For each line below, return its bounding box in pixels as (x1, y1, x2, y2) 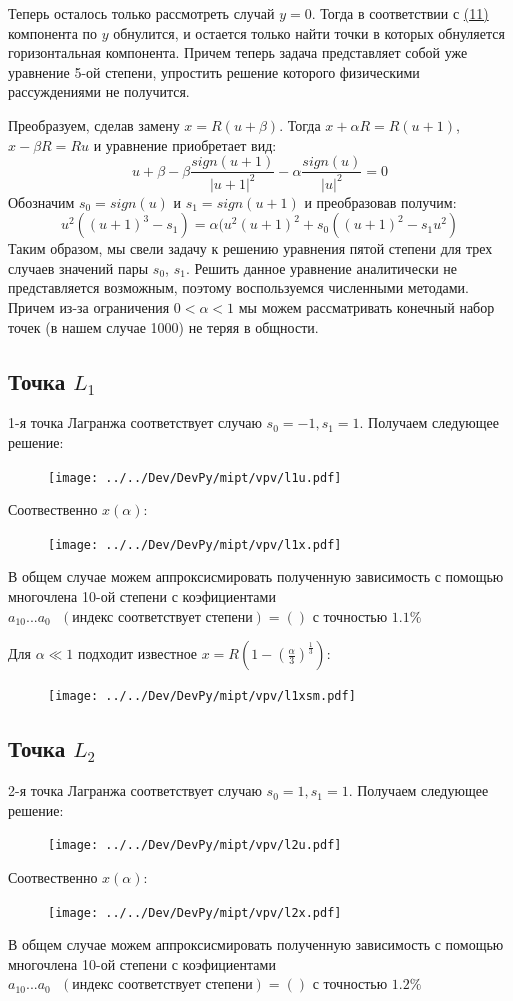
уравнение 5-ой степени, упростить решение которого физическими (8, 61, 420, 82)
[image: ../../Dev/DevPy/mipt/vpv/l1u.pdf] (48, 470, 342, 485)
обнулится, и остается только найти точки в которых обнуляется (113, 22, 505, 43)
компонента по (8, 22, 98, 43)
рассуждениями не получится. (8, 81, 190, 102)
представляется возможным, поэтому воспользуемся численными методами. (8, 277, 469, 298)
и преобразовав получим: (304, 191, 457, 212)
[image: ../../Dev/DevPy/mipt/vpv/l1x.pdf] (48, 537, 342, 552)
